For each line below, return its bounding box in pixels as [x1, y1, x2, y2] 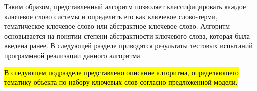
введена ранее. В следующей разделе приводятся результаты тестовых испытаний [4, 40, 253, 51]
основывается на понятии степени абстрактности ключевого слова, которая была [4, 30, 250, 41]
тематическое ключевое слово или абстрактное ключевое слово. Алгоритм [4, 21, 230, 31]
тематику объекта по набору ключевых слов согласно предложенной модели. [4, 77, 238, 87]
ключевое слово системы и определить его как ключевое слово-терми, [4, 11, 218, 21]
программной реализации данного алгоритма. [4, 50, 142, 60]
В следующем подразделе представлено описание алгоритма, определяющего [4, 67, 239, 77]
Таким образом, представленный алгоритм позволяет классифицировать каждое [4, 1, 246, 11]
